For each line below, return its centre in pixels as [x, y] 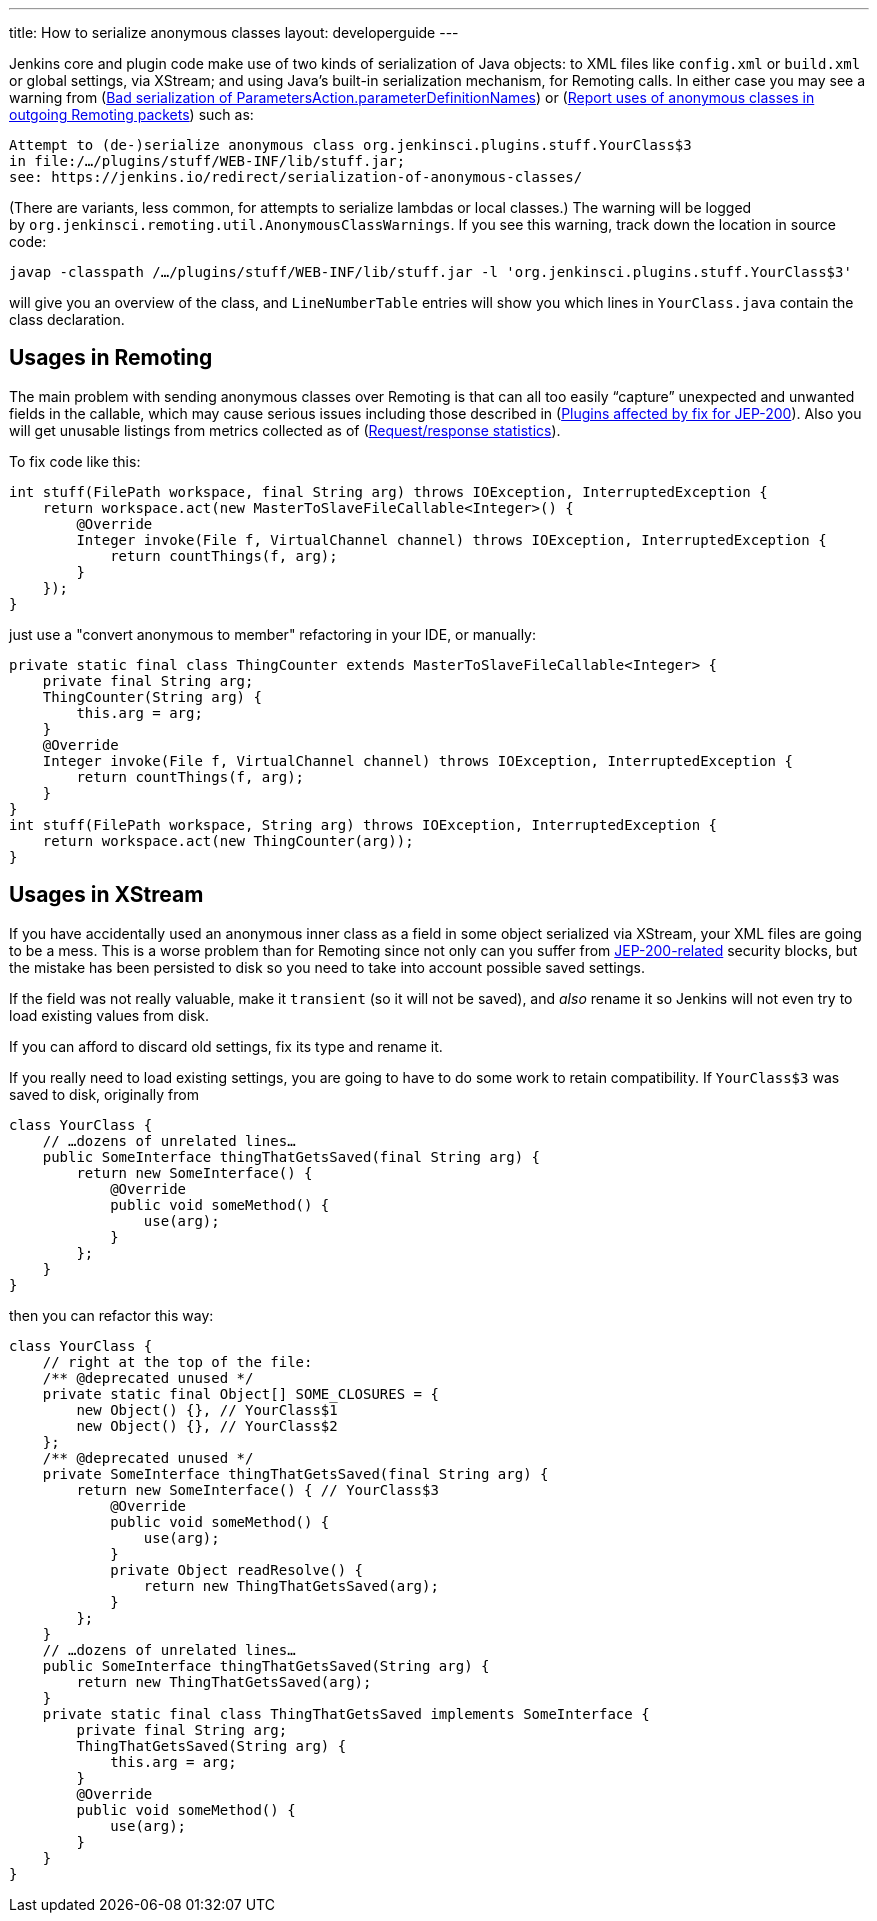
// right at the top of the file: [177, 1361]
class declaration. [67, 319]
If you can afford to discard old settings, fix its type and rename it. [226, 1046]
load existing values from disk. [109, 1015]
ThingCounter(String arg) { [152, 696]
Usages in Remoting [111, 358]
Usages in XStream [106, 895]
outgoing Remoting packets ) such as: [131, 114]
